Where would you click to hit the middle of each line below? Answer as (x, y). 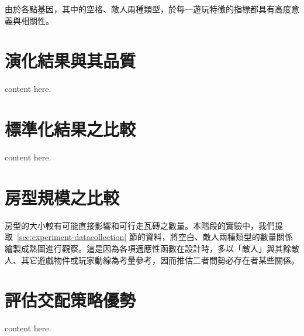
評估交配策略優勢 (70, 300)
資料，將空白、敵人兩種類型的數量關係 (219, 237)
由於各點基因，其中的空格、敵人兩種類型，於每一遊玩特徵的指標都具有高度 (148, 9)
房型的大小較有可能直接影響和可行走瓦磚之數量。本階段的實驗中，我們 (140, 225)
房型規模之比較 (62, 197)
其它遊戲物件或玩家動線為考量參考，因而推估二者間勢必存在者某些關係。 (160, 260)
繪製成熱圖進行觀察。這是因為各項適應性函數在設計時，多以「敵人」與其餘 (148, 248)
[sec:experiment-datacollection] (72, 237)
